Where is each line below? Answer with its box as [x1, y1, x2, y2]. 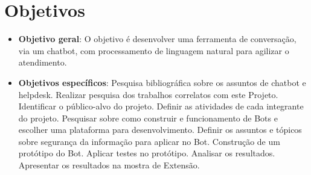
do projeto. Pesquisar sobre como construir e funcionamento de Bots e [18, 111, 278, 124]
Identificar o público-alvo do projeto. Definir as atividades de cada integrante [18, 100, 304, 112]
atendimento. [18, 56, 67, 69]
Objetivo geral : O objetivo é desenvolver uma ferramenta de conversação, [18, 32, 297, 45]
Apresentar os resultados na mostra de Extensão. [18, 159, 200, 171]
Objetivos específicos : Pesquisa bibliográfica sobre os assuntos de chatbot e [18, 76, 306, 88]
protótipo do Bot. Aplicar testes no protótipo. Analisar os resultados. [18, 147, 275, 159]
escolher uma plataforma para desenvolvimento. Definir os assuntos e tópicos [18, 123, 302, 136]
